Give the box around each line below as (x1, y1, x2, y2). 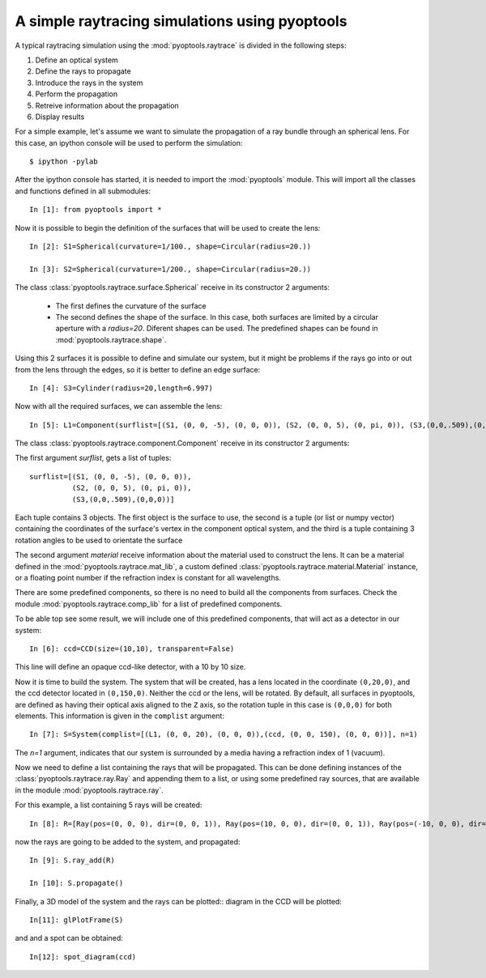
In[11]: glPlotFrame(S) (29, 915, 124, 925)
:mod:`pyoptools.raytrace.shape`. (55, 334, 167, 344)
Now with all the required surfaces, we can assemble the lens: (15, 402, 223, 411)
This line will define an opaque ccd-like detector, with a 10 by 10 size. (15, 662, 246, 672)
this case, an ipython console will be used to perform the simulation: (15, 138, 243, 147)
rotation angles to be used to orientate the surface (15, 535, 183, 545)
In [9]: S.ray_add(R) (29, 856, 115, 865)
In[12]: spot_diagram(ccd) (29, 952, 137, 961)
